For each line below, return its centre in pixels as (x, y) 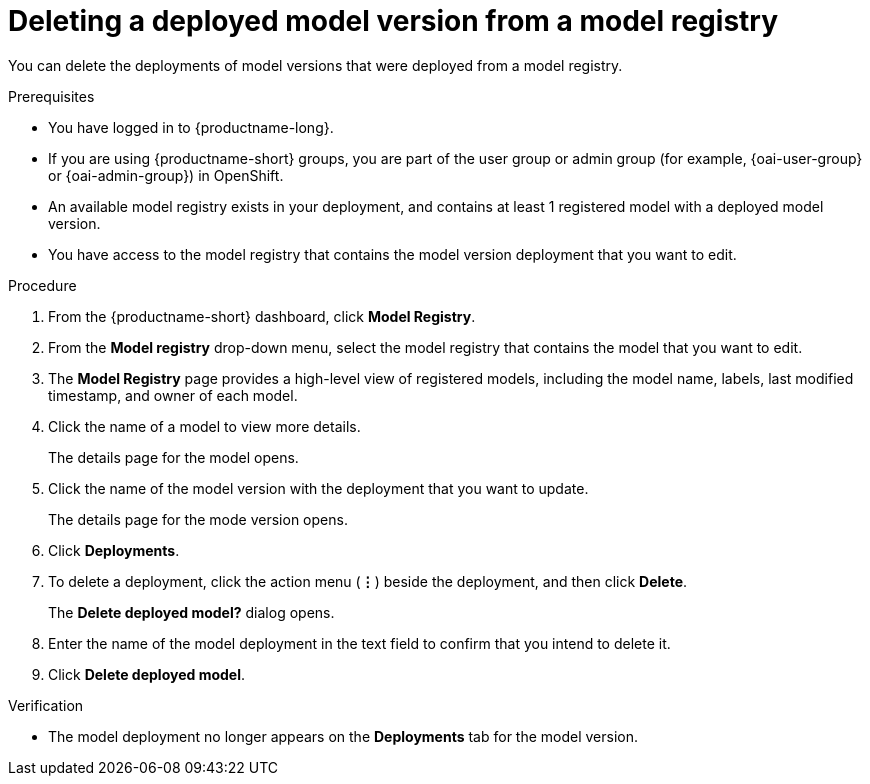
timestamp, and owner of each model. (173, 395)
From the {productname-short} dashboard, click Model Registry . (262, 316)
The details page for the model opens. (173, 457)
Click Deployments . (114, 550)
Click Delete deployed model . (147, 674)
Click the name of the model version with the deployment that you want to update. (318, 488)
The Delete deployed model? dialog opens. (191, 612)
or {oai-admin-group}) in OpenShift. (166, 175)
